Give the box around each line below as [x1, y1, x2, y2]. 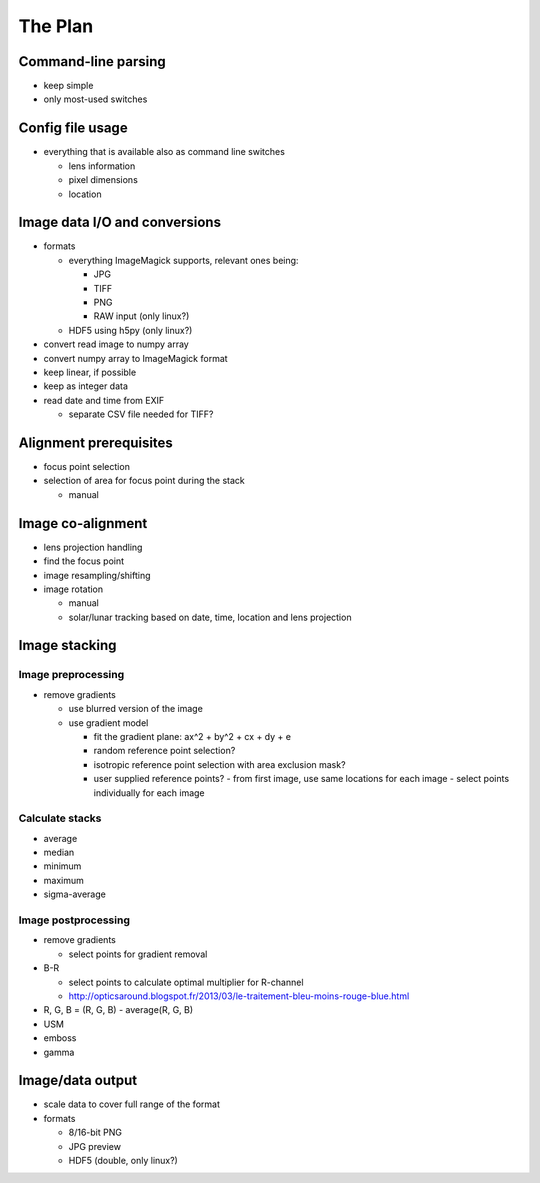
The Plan [18, 15, 94, 37]
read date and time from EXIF [43, 394, 165, 406]
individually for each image [93, 786, 205, 799]
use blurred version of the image [68, 703, 204, 715]
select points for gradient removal [68, 948, 208, 960]
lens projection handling [43, 541, 143, 553]
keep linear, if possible [43, 366, 137, 378]
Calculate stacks [18, 811, 102, 825]
